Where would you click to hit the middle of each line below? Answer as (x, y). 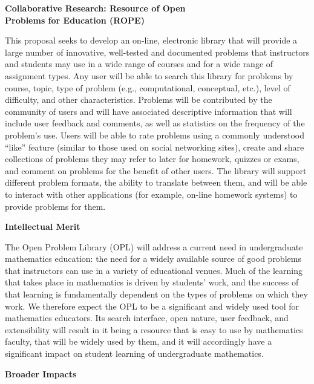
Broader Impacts (41, 373)
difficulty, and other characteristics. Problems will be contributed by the (139, 99)
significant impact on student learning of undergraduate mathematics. (134, 353)
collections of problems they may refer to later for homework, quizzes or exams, (152, 159)
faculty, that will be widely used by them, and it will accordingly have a (139, 341)
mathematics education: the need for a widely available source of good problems (153, 259)
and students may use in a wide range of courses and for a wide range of (139, 64)
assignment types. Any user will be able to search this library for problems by (149, 75)
